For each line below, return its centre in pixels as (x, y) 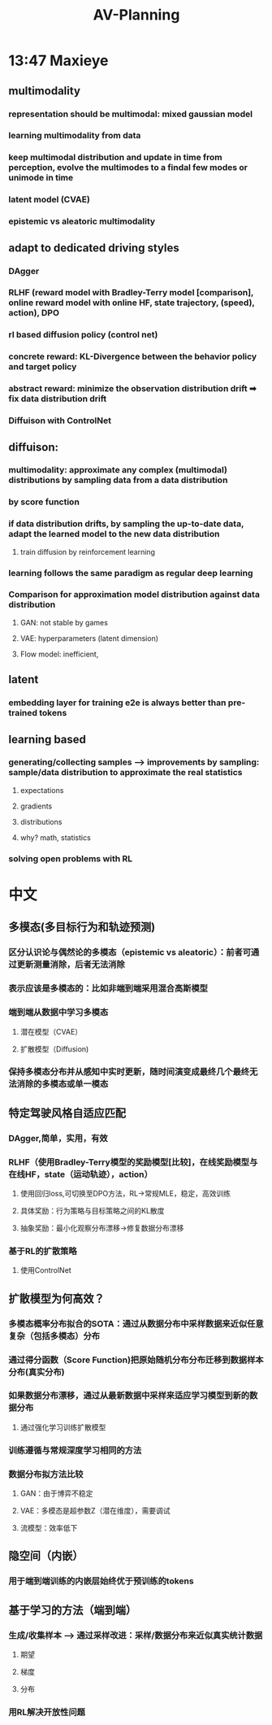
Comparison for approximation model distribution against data (134, 595)
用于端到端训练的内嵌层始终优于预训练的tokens (101, 1581)
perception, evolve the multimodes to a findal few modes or (128, 168)
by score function (44, 502)
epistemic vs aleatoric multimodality (82, 221)
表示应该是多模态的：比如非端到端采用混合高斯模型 (108, 988)
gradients (36, 806)
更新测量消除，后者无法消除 (71, 965)
